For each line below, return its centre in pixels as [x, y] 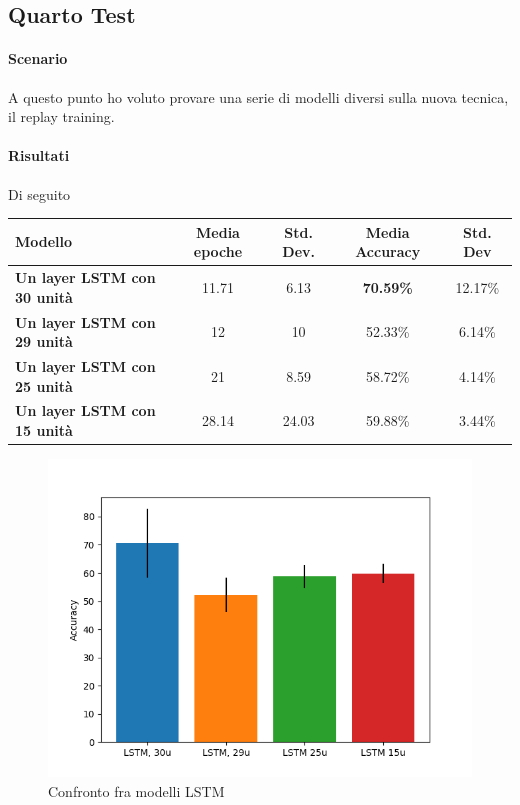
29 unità [44, 341]
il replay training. [61, 116]
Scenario [38, 58]
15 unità [44, 430]
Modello [44, 241]
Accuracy [388, 251]
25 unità [44, 385]
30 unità [44, 296]
